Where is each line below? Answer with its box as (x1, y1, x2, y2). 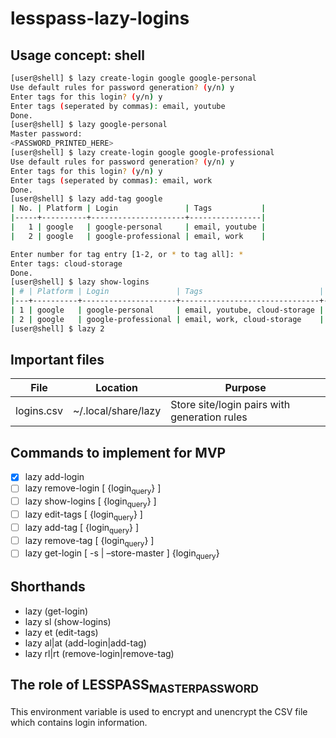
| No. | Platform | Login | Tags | (10, 203, 267, 214)
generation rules (170, 410, 248, 424)
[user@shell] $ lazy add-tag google (10, 194, 163, 204)
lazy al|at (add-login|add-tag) (24, 637, 147, 649)
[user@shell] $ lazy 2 (10, 323, 105, 334)
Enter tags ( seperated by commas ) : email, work (10, 175, 213, 186)
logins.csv (15, 404, 63, 418)
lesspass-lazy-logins (10, 7, 190, 30)
